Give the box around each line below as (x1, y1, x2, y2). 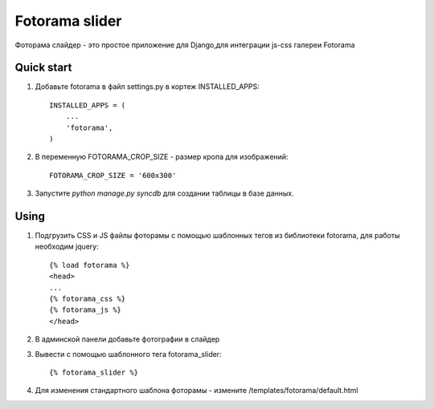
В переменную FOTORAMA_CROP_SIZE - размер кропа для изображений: (35, 152, 289, 162)
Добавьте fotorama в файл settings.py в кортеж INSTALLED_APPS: (35, 82, 260, 91)
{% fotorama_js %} (49, 306, 122, 314)
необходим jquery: (35, 241, 100, 252)
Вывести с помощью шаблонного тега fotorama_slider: (35, 349, 222, 358)
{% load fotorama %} (49, 261, 130, 269)
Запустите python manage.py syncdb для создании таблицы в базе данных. (35, 188, 294, 198)
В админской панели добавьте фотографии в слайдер (35, 334, 220, 344)
